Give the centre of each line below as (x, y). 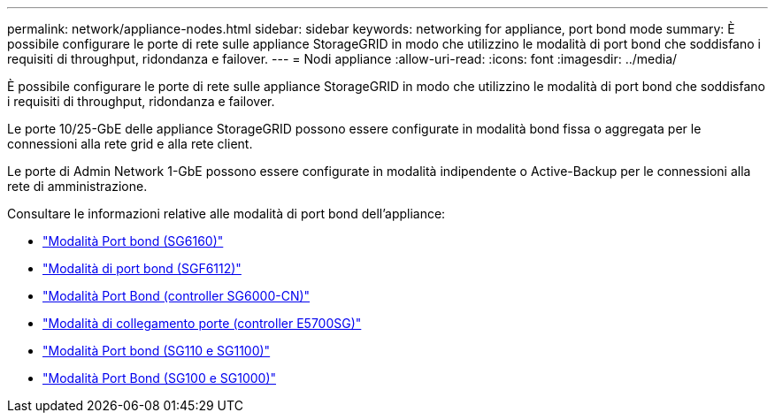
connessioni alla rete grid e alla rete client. (130, 144)
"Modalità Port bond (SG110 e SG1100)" (157, 351)
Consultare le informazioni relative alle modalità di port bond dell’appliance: (226, 214)
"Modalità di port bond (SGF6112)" (142, 268)
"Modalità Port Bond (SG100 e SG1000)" (160, 378)
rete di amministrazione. (77, 186)
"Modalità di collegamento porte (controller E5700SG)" (202, 323)
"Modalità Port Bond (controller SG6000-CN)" (176, 296)
